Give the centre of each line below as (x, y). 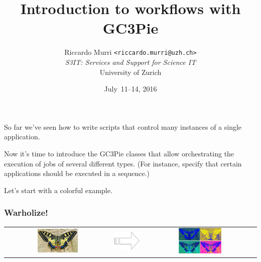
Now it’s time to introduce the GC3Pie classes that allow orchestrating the (119, 153)
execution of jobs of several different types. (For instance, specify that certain (123, 163)
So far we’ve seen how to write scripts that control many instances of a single (123, 126)
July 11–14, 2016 (130, 89)
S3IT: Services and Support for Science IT (130, 62)
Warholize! (26, 212)
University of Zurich (130, 72)
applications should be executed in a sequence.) (77, 173)
